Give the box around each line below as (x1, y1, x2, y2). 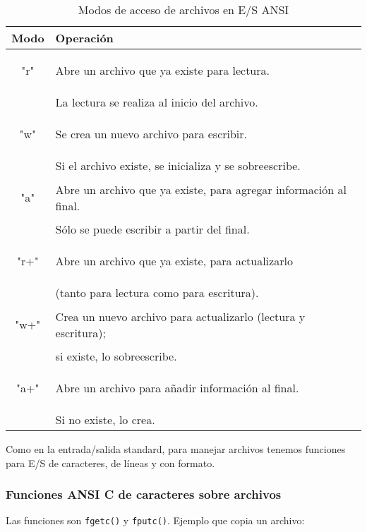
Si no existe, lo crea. (55, 411, 155, 428)
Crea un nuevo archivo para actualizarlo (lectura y (55, 308, 306, 325)
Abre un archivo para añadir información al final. (55, 380, 299, 396)
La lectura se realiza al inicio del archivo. (55, 94, 258, 110)
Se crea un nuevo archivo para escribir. (55, 126, 248, 142)
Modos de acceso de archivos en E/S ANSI (78, 1, 289, 18)
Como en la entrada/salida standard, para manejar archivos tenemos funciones (6, 442, 346, 456)
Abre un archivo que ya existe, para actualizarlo (55, 253, 293, 269)
